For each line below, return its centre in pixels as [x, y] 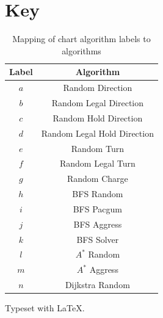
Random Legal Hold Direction [97, 133]
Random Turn [97, 148]
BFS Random [98, 194]
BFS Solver [98, 239]
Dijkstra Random [97, 285]
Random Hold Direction [98, 117]
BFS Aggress [98, 224]
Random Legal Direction [98, 103]
